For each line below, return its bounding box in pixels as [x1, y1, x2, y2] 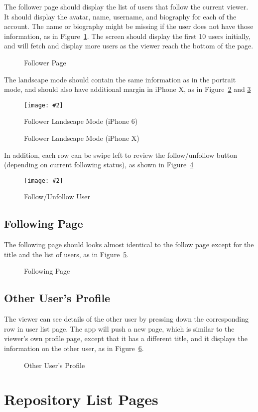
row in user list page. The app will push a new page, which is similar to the [4, 323, 235, 334]
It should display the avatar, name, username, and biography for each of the [4, 11, 237, 21]
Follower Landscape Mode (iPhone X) [24, 133, 139, 143]
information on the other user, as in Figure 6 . [4, 343, 144, 353]
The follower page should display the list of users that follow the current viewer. [4, 1, 249, 11]
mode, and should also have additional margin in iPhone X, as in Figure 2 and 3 [4, 84, 251, 94]
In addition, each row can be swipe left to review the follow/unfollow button [4, 149, 238, 160]
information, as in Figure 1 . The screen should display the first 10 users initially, [4, 30, 251, 41]
